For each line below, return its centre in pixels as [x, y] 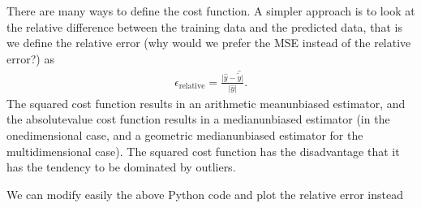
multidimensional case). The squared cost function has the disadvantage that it [203, 151]
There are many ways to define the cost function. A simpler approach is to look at [211, 11]
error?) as [30, 58]
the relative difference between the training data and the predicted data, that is [204, 26]
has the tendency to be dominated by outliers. [121, 167]
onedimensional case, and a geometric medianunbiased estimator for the [185, 134]
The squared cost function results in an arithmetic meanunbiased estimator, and [206, 103]
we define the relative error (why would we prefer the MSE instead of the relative [209, 43]
